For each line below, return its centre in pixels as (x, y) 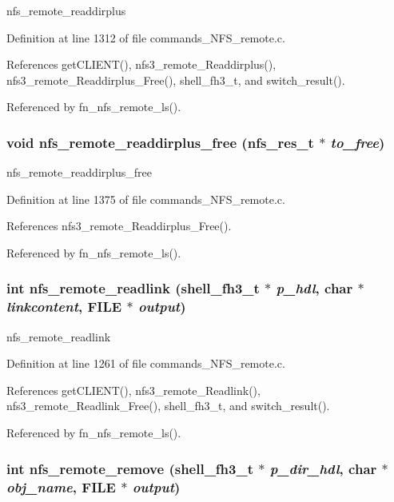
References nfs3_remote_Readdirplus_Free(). (119, 226)
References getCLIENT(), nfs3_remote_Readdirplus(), (141, 64)
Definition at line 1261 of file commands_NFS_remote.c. (146, 363)
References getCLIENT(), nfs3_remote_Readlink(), (133, 390)
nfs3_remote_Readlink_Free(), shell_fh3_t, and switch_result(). (168, 406)
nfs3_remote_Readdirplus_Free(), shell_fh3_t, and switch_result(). (176, 80)
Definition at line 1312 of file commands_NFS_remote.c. (146, 37)
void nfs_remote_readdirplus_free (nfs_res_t (160, 142)
